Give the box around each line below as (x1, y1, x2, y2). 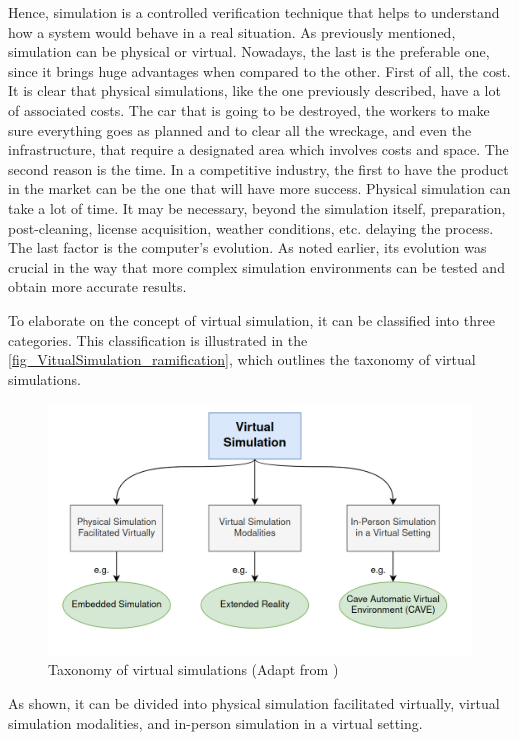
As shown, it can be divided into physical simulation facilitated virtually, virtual (8, 693, 500, 714)
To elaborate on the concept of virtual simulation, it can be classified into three (8, 309, 495, 330)
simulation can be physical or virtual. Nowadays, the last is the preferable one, (8, 41, 490, 62)
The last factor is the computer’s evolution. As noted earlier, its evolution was (8, 237, 487, 258)
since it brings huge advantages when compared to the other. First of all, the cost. (8, 60, 511, 81)
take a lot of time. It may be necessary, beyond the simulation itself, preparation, (8, 197, 506, 218)
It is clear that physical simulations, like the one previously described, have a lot (8, 80, 501, 101)
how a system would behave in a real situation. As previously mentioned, (8, 21, 456, 42)
